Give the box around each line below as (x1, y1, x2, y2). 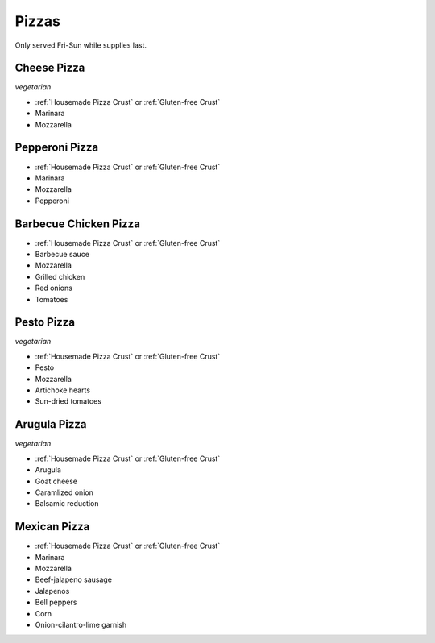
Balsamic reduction (35, 499, 99, 508)
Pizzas (14, 12, 60, 30)
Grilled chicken (35, 272, 85, 281)
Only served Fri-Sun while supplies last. (14, 40, 147, 50)
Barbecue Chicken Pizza (14, 217, 141, 230)
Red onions (35, 283, 72, 293)
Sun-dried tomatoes (35, 396, 102, 406)
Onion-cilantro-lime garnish (35, 620, 127, 629)
